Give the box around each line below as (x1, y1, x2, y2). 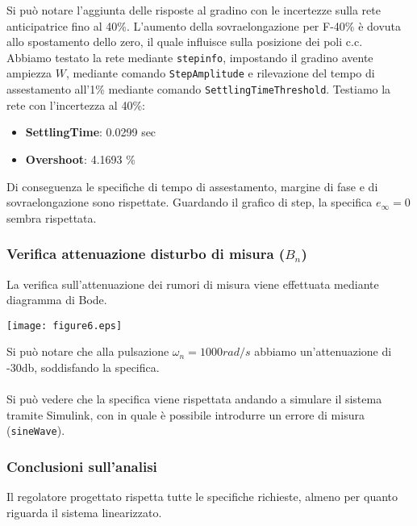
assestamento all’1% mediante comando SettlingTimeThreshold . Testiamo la (6, 81, 391, 98)
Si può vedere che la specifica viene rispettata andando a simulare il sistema (6, 390, 382, 407)
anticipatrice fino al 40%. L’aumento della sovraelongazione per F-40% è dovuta (6, 17, 402, 34)
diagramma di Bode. (6, 291, 107, 308)
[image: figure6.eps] (6, 319, 123, 332)
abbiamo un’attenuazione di (254, 343, 392, 360)
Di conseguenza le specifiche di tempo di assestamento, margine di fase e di (6, 177, 378, 194)
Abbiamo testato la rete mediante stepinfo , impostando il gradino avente (6, 48, 373, 65)
